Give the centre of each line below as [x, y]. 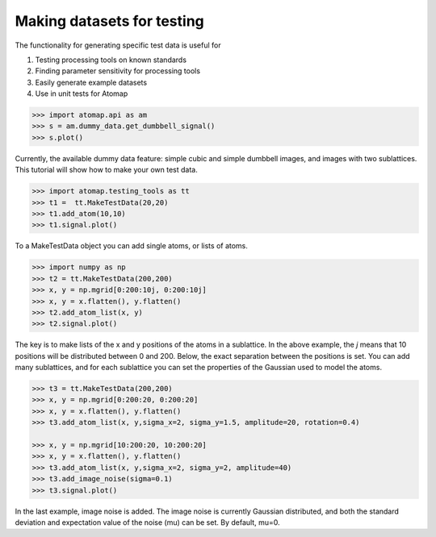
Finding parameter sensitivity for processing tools [118, 71]
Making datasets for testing [110, 21]
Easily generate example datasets [91, 82]
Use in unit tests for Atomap [82, 94]
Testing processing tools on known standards [111, 60]
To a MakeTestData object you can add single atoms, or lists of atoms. [131, 246]
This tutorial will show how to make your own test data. [106, 170]
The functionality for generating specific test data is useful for [118, 45]
